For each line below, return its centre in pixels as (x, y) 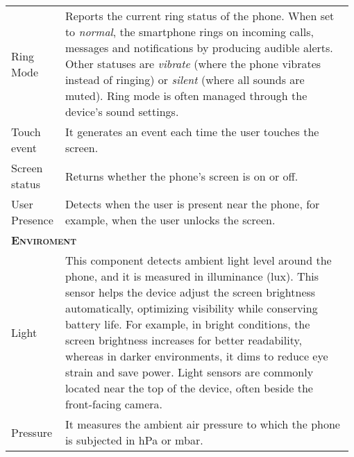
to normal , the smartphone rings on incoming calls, (189, 32)
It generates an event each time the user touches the (192, 132)
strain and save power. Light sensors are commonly (189, 372)
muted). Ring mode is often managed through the (186, 95)
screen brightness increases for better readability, (184, 340)
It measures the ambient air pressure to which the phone (202, 424)
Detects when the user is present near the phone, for (192, 204)
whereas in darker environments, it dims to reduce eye (196, 356)
